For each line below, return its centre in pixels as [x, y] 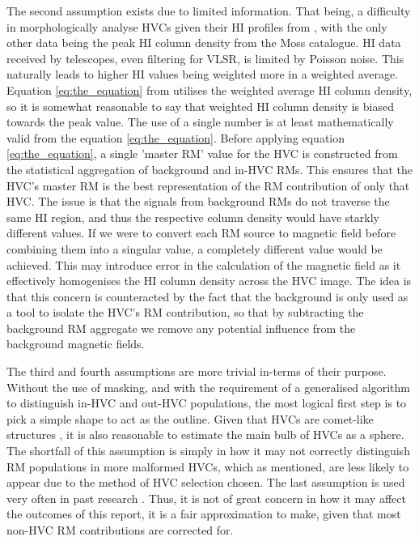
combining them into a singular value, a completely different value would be [195, 248]
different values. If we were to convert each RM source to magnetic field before [201, 233]
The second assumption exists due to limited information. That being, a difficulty [209, 11]
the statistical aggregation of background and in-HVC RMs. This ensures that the [210, 169]
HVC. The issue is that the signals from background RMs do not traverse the [198, 201]
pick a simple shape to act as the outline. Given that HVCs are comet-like [190, 418]
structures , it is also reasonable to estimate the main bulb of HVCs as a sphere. [205, 435]
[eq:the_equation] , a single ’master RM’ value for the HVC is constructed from [202, 153]
